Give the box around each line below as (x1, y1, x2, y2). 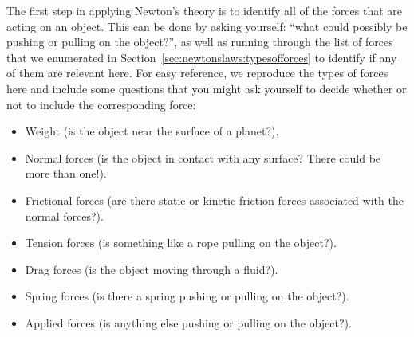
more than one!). (25, 165, 107, 182)
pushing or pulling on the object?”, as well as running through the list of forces (6, 33, 393, 50)
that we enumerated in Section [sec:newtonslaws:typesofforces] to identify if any (6, 49, 397, 65)
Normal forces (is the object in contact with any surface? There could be (25, 149, 381, 166)
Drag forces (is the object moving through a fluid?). (25, 261, 278, 277)
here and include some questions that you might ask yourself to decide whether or (6, 80, 407, 96)
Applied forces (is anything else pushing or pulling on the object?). (25, 314, 352, 331)
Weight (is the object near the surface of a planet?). (25, 123, 279, 139)
